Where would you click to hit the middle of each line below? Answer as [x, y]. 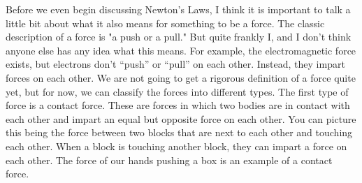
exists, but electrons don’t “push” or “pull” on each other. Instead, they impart [175, 64]
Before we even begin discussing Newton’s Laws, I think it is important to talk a [178, 9]
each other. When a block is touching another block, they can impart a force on [176, 146]
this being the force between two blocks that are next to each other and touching [179, 132]
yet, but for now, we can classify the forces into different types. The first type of [177, 91]
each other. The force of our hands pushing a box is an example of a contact [169, 160]
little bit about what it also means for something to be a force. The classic [165, 23]
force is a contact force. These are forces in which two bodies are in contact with [178, 105]
